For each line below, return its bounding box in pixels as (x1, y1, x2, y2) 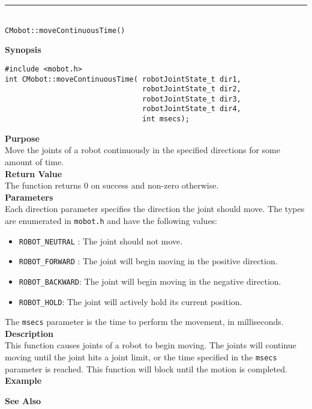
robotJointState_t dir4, (142, 105, 241, 114)
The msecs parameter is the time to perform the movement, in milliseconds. (5, 315, 284, 328)
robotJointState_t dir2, (142, 85, 241, 94)
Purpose (5, 132, 40, 144)
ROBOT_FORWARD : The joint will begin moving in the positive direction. (19, 255, 278, 267)
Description (5, 327, 54, 339)
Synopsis (5, 43, 41, 56)
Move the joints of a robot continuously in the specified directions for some (5, 144, 281, 156)
